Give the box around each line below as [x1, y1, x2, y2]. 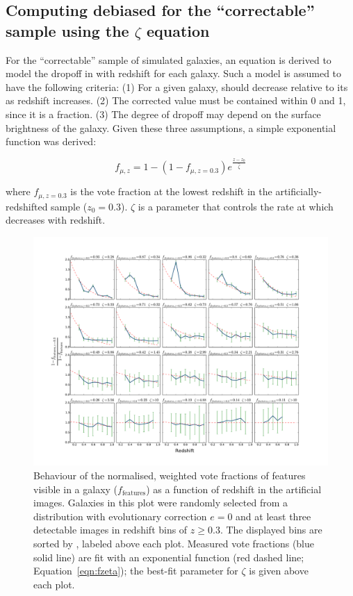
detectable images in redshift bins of [33, 522, 188, 537]
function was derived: [6, 134, 97, 149]
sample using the [6, 19, 129, 41]
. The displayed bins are [220, 522, 322, 537]
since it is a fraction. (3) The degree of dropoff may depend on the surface [6, 106, 321, 121]
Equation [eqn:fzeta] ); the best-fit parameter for [33, 563, 238, 578]
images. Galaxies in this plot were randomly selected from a [33, 495, 288, 510]
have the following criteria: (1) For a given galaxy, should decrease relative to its [6, 79, 348, 94]
